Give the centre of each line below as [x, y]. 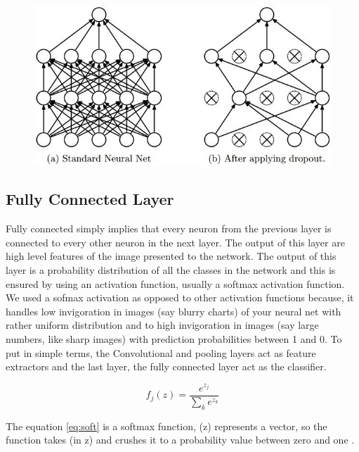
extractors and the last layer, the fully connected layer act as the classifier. [166, 366]
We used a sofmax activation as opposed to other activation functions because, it [180, 297]
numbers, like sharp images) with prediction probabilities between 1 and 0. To [174, 339]
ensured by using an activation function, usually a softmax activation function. [175, 283]
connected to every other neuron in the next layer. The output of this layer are [175, 242]
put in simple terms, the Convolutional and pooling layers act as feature [161, 352]
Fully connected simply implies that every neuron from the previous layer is [169, 228]
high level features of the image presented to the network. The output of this [171, 256]
